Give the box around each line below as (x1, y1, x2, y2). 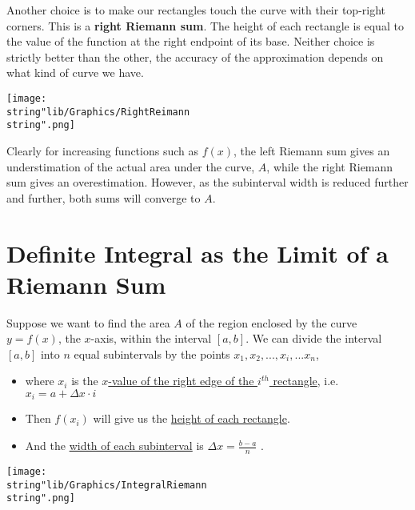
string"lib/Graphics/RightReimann (6, 106, 190, 118)
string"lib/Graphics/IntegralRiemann (6, 479, 207, 491)
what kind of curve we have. (6, 64, 144, 81)
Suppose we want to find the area (6, 314, 170, 331)
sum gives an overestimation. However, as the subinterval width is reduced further (6, 174, 409, 191)
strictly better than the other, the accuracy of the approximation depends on (6, 48, 384, 65)
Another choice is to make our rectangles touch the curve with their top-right (6, 2, 386, 18)
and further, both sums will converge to (6, 189, 201, 206)
